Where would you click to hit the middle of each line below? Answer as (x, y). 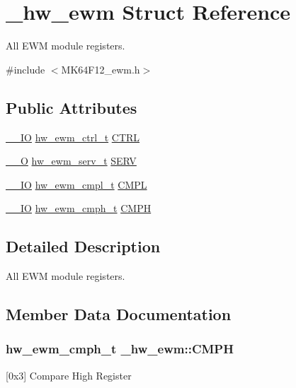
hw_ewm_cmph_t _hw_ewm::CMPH (120, 349)
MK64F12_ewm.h (101, 69)
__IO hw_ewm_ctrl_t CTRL (73, 137)
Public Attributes (72, 107)
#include (25, 69)
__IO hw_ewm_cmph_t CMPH (79, 208)
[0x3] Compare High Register (69, 375)
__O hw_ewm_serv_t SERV (71, 161)
